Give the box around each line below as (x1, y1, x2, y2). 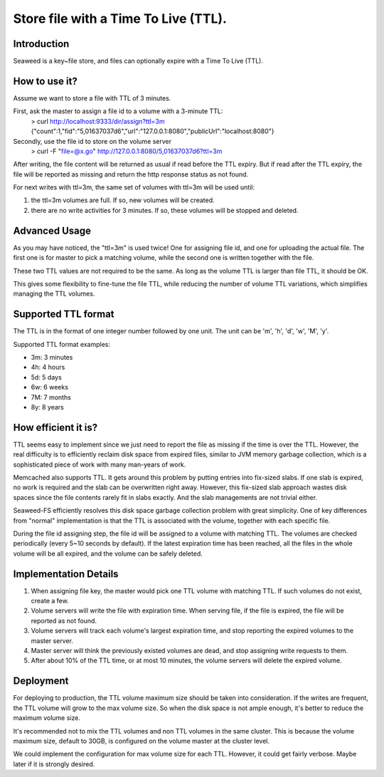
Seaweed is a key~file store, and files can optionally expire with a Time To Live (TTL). (13, 57, 263, 66)
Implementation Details (13, 568, 119, 580)
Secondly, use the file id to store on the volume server (13, 137, 172, 145)
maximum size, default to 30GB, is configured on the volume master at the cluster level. (13, 736, 270, 745)
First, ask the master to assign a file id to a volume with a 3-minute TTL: (13, 107, 223, 115)
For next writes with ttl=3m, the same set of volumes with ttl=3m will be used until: (13, 183, 255, 192)
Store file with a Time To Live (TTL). (13, 11, 228, 26)
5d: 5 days (31, 372, 62, 381)
